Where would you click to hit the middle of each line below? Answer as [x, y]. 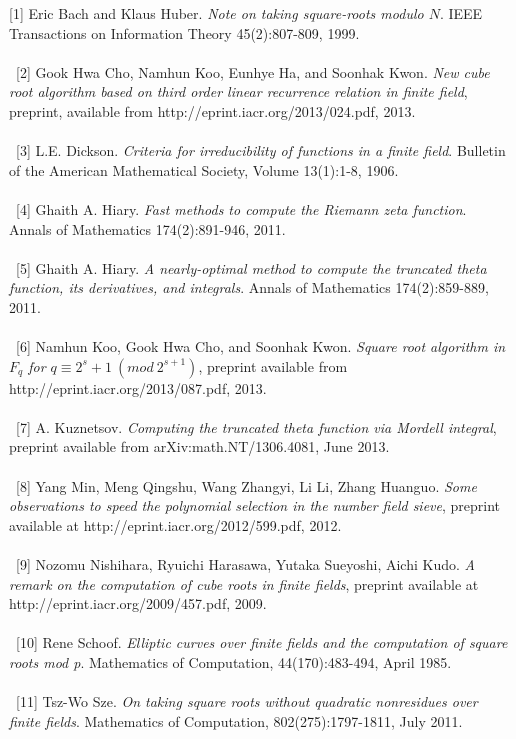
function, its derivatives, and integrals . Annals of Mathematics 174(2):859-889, [249, 287]
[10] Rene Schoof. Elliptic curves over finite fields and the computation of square [261, 642]
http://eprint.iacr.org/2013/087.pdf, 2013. [138, 387]
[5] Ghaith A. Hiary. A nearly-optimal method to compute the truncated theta [251, 267]
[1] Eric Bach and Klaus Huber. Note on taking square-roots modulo [216, 13]
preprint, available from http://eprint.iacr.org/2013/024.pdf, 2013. [212, 110]
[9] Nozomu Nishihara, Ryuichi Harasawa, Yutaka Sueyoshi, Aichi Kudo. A [245, 564]
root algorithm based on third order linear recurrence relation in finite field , [238, 91]
